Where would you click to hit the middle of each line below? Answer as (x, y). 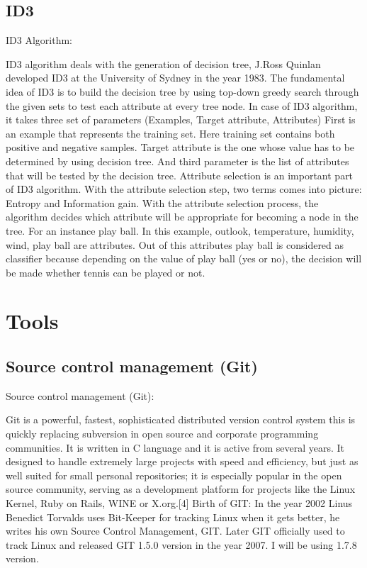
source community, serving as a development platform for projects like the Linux (181, 489)
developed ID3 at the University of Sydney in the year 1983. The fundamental (175, 78)
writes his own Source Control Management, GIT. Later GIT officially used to (175, 531)
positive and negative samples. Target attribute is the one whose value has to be (180, 147)
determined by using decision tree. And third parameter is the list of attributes (177, 161)
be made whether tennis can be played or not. (106, 272)
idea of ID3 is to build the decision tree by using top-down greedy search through (182, 91)
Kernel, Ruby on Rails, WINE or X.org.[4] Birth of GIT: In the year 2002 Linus (179, 503)
